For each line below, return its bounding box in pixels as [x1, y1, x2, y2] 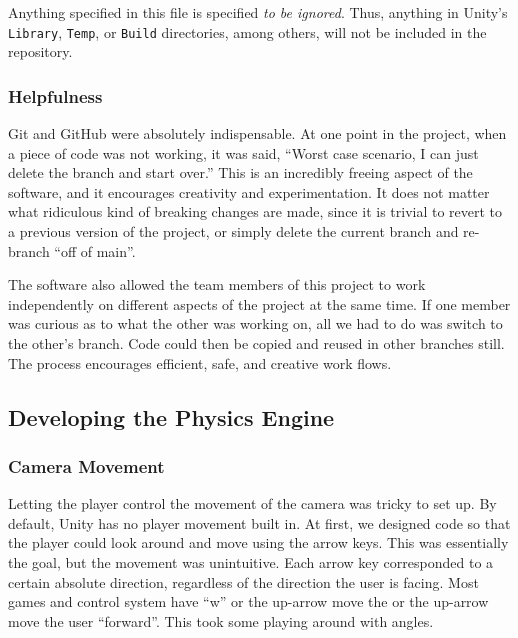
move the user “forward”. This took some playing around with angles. [8, 610, 434, 631]
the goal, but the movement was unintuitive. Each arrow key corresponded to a [8, 551, 494, 572]
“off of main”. [54, 240, 136, 261]
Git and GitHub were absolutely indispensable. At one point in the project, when [8, 123, 507, 144]
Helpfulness [8, 83, 103, 108]
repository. [8, 41, 73, 62]
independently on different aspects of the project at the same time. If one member [8, 293, 511, 314]
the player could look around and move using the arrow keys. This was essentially [8, 532, 509, 553]
